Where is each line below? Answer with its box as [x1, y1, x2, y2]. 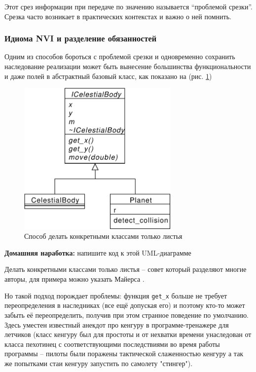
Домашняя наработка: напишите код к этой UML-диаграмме [4, 247, 191, 258]
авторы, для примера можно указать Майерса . [4, 274, 145, 284]
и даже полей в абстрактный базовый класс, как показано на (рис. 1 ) [4, 71, 212, 81]
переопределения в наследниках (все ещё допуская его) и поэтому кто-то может [4, 300, 245, 310]
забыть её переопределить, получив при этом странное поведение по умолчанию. [4, 309, 249, 320]
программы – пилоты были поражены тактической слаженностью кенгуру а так [4, 348, 244, 359]
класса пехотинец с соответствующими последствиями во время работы [4, 338, 220, 349]
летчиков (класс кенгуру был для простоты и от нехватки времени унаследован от [4, 329, 252, 339]
